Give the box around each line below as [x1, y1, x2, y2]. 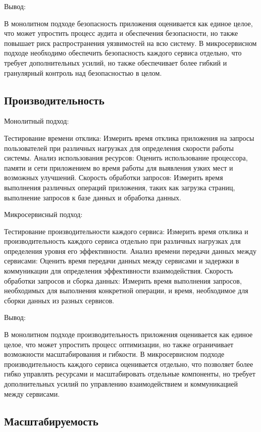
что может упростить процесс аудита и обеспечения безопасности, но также [4, 28, 238, 38]
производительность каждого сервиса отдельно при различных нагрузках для [4, 236, 241, 246]
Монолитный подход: [4, 116, 69, 126]
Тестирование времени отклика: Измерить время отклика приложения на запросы [4, 132, 254, 143]
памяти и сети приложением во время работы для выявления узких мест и [4, 162, 233, 173]
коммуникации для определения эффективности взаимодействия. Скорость [4, 265, 233, 276]
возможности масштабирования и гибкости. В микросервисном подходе [4, 349, 225, 359]
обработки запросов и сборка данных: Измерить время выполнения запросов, [4, 275, 242, 286]
